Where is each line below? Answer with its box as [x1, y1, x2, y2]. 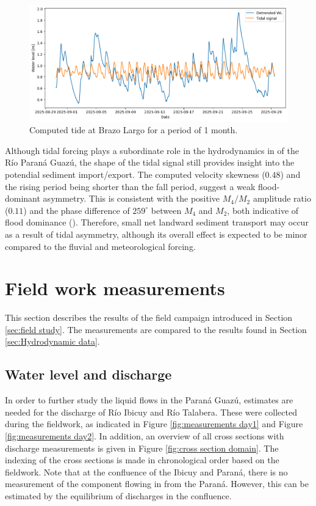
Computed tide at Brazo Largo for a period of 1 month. [29, 123, 238, 136]
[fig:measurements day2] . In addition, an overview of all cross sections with [5, 430, 284, 442]
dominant [5, 192, 40, 205]
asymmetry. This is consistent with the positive [43, 192, 220, 205]
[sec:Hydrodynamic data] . [5, 335, 100, 348]
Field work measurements [5, 276, 225, 301]
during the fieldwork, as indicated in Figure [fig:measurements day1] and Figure [5, 417, 303, 430]
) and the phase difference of [23, 204, 130, 216]
